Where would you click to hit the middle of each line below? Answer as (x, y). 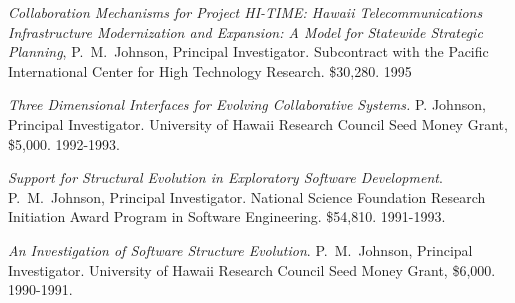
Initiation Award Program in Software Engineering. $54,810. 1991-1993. (227, 216)
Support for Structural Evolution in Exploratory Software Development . (225, 177)
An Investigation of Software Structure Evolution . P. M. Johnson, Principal (240, 249)
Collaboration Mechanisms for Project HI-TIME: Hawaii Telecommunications (245, 12)
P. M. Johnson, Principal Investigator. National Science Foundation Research (247, 196)
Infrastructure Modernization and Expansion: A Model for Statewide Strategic (245, 31)
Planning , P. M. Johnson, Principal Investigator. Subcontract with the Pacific (248, 51)
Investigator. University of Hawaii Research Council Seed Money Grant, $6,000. (252, 269)
